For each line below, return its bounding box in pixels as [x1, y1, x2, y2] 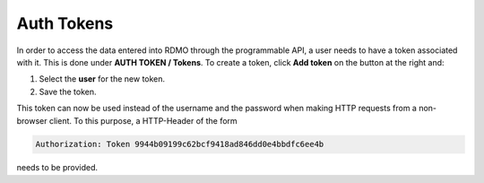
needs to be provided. [16, 162, 99, 173]
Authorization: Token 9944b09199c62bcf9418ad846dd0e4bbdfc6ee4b [35, 139, 324, 150]
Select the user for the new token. [39, 74, 166, 84]
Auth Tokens [16, 13, 114, 33]
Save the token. [39, 86, 97, 97]
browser [16, 115, 48, 126]
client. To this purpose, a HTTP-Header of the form [48, 115, 238, 126]
